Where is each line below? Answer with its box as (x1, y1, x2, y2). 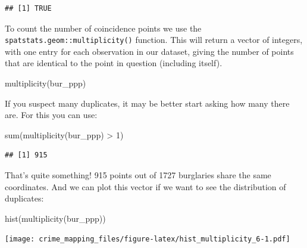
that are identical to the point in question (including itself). (5, 57, 223, 69)
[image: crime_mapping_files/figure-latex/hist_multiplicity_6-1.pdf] (5, 235, 290, 244)
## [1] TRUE (5, 4, 52, 13)
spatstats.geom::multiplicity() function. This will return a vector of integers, (5, 33, 303, 46)
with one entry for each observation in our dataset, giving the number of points (5, 45, 294, 57)
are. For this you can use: (5, 108, 98, 121)
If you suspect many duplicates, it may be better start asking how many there (5, 97, 290, 109)
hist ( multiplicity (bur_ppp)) (5, 212, 106, 224)
